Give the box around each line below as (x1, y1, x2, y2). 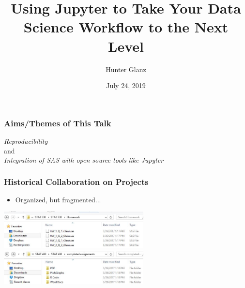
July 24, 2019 (106, 80, 146, 91)
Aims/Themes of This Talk (4, 117, 111, 129)
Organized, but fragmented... (15, 194, 101, 204)
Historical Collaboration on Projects (4, 175, 149, 187)
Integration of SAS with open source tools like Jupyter (4, 155, 164, 165)
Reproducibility (4, 136, 48, 146)
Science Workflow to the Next (23, 17, 229, 37)
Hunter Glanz (106, 64, 146, 74)
